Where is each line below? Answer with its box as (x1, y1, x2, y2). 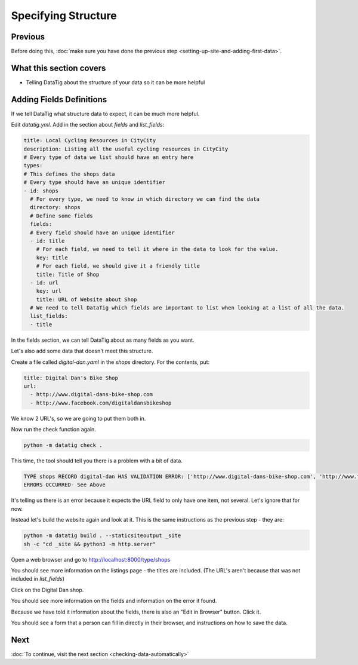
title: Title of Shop (36, 271, 100, 278)
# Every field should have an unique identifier (30, 229, 175, 236)
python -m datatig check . (23, 442, 103, 449)
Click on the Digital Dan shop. (11, 586, 84, 593)
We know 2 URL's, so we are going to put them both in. (11, 415, 146, 422)
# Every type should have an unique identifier (23, 179, 165, 186)
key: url (36, 287, 62, 295)
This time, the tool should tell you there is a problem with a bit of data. (11, 457, 183, 464)
